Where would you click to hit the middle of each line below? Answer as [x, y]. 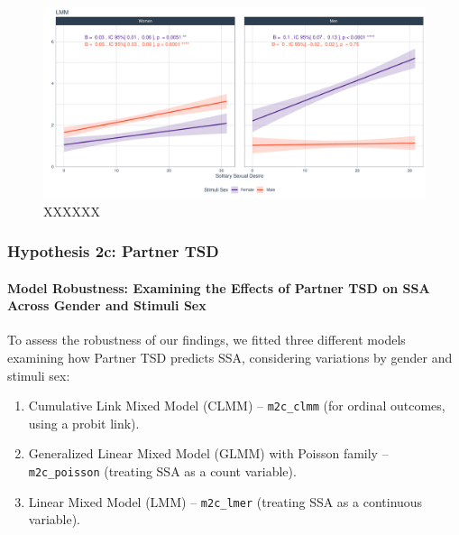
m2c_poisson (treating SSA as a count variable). [162, 471]
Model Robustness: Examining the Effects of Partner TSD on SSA [219, 287]
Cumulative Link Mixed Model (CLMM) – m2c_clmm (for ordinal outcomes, [237, 406]
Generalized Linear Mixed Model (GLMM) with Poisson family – [208, 453]
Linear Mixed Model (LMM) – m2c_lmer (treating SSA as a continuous [225, 501]
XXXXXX [72, 211]
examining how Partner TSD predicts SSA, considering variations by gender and [230, 358]
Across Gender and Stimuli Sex [107, 305]
